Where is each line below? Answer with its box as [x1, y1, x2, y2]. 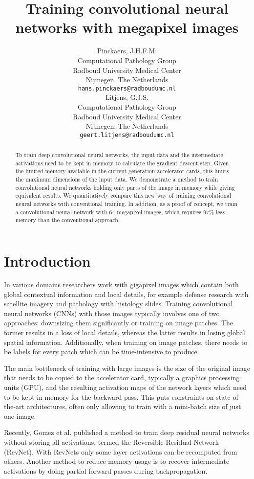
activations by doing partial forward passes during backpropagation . [4, 465, 208, 476]
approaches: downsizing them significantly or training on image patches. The [4, 318, 233, 328]
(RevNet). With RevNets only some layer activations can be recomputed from [4, 446, 237, 456]
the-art [4, 401, 25, 411]
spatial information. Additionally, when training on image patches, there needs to [4, 337, 248, 347]
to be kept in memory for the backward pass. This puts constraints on [4, 391, 214, 402]
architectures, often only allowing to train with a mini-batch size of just [26, 401, 241, 411]
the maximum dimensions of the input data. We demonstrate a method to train [15, 175, 218, 183]
